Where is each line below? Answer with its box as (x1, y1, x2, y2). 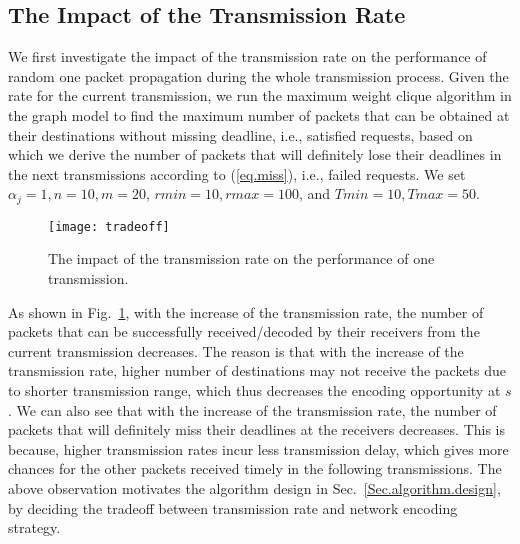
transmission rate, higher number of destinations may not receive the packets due (8, 360, 507, 381)
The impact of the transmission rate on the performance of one (48, 248, 435, 269)
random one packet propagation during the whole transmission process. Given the (8, 65, 509, 86)
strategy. (8, 517, 61, 538)
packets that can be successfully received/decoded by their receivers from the (8, 321, 480, 342)
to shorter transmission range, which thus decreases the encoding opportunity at (8, 380, 501, 401)
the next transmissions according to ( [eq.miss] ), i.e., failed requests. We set (8, 163, 466, 184)
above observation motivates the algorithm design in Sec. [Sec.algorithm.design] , (8, 478, 501, 498)
